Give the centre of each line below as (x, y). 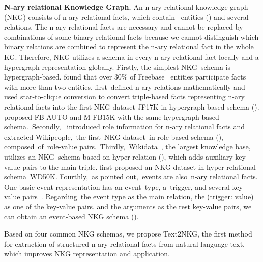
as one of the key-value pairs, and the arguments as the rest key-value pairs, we (128, 206)
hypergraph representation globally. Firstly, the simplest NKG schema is (118, 67)
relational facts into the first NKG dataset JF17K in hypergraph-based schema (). (132, 106)
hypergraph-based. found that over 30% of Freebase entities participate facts (125, 77)
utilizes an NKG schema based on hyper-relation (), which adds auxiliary (119, 156)
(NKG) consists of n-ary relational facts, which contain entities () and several (126, 17)
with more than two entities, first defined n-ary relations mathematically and (125, 86)
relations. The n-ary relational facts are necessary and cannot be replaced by (124, 27)
